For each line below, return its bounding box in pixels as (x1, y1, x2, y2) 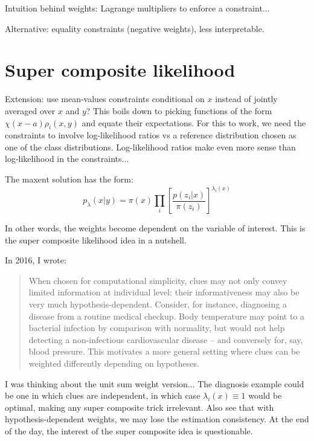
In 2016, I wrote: (5, 254, 66, 266)
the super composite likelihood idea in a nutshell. (5, 233, 187, 246)
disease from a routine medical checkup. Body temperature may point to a (28, 309, 305, 322)
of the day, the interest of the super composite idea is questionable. (5, 425, 253, 437)
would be (248, 389, 282, 402)
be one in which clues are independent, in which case (5, 389, 200, 402)
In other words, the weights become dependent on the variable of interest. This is (5, 222, 306, 234)
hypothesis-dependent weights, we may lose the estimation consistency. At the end (5, 413, 309, 425)
